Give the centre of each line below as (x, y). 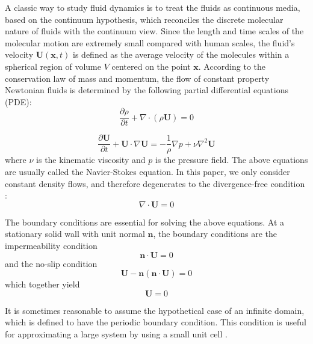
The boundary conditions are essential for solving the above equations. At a (145, 222)
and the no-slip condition (51, 263)
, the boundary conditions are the (215, 234)
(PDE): (18, 101)
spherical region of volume (53, 66)
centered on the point (151, 66)
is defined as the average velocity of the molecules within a (181, 54)
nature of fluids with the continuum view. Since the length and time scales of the (154, 31)
